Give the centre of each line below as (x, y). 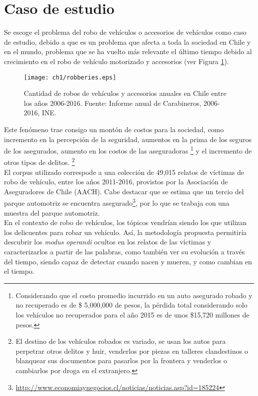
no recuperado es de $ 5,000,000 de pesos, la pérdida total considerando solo (131, 305)
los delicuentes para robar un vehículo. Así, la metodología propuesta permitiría (126, 232)
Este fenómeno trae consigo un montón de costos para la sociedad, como (114, 129)
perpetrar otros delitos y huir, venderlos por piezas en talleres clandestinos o (132, 351)
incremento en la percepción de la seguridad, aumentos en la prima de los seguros (128, 139)
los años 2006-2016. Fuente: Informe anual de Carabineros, (113, 103)
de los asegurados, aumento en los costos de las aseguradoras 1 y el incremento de (128, 150)
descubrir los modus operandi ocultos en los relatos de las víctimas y (108, 242)
